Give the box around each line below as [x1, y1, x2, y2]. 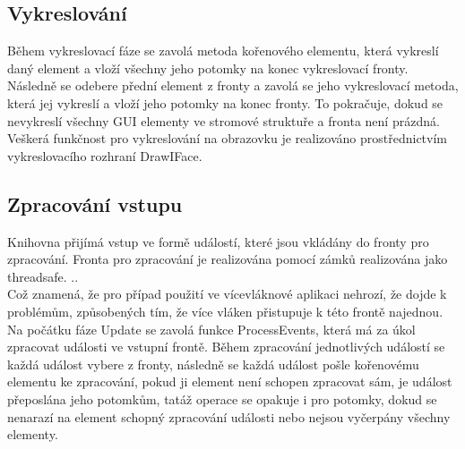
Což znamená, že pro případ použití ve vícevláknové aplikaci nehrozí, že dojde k [7, 284, 447, 303]
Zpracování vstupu [7, 190, 183, 217]
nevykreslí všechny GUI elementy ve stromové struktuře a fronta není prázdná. [7, 111, 440, 130]
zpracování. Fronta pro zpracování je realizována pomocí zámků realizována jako [7, 250, 448, 268]
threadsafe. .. [7, 267, 79, 285]
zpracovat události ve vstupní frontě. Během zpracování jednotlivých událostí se [7, 337, 445, 356]
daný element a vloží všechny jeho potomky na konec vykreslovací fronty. [7, 58, 409, 77]
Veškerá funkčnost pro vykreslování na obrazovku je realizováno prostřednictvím [7, 129, 447, 148]
